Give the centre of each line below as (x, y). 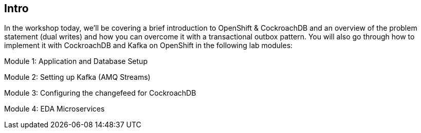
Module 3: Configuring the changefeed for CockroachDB (100, 93)
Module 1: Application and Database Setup (76, 61)
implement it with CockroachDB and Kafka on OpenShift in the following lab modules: (149, 46)
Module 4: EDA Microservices (54, 109)
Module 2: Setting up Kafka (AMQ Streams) (77, 77)
